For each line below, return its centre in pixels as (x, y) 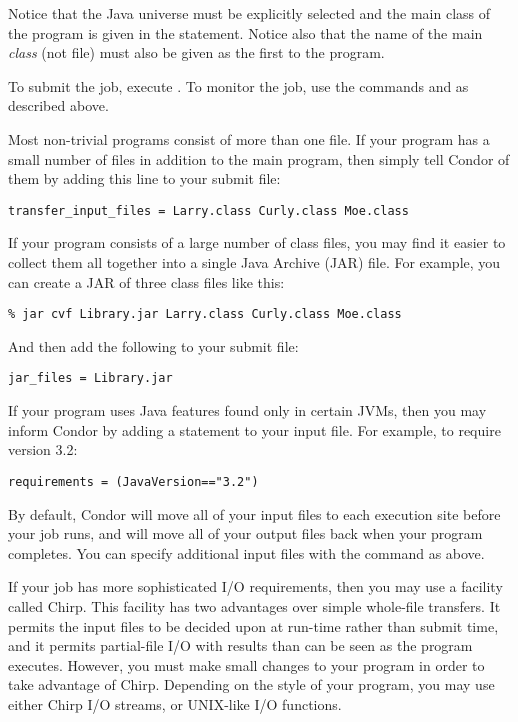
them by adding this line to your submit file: (144, 178)
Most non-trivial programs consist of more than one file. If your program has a (249, 138)
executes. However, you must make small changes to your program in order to (246, 664)
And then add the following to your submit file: (153, 345)
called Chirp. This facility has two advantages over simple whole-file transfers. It (254, 605)
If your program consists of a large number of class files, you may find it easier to (257, 242)
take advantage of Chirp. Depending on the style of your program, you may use (251, 684)
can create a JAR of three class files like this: (146, 281)
